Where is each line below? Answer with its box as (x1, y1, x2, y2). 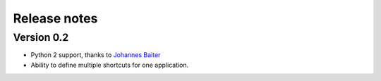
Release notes (13, 11, 98, 26)
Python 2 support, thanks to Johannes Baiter (30, 51, 161, 59)
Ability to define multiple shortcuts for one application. (30, 61, 189, 69)
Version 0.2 (13, 31, 69, 44)
